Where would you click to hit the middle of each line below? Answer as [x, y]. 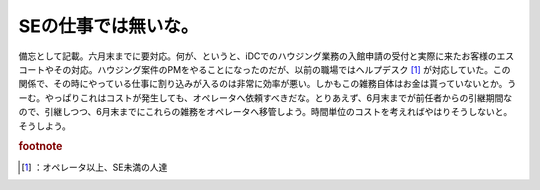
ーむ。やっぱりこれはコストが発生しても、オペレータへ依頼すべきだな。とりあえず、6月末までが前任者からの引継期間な [265, 97]
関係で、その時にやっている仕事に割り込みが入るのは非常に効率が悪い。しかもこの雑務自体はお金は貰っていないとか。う [267, 84]
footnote [40, 147]
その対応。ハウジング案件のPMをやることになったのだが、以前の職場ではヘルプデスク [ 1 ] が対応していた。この [282, 69]
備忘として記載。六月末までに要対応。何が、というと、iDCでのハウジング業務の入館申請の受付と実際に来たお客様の [257, 56]
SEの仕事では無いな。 [108, 26]
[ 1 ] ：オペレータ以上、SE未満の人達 [94, 167]
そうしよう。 [45, 126]
